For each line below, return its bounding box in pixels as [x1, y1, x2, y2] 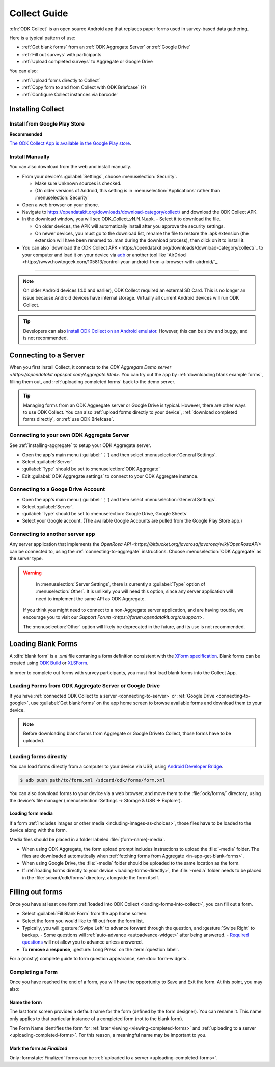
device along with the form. [9, 827, 67, 833]
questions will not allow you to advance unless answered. [22, 939, 143, 945]
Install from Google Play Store [9, 120, 85, 128]
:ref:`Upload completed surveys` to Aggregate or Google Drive [22, 59, 153, 65]
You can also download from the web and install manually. [9, 164, 132, 170]
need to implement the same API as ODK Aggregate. [36, 595, 146, 602]
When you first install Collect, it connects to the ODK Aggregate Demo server [9, 364, 172, 370]
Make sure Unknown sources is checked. [35, 180, 122, 186]
